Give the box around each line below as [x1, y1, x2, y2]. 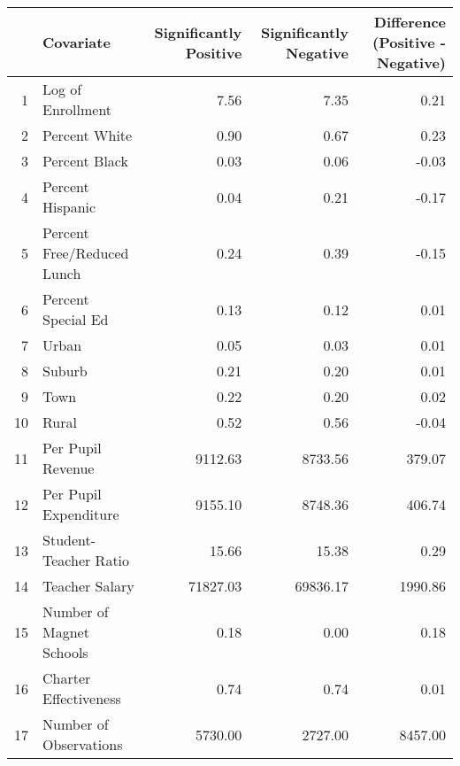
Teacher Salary [42, 576, 134, 596]
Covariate [42, 32, 111, 52]
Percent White [42, 125, 133, 145]
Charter [42, 668, 91, 688]
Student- [42, 530, 96, 550]
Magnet [42, 622, 89, 642]
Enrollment [42, 99, 112, 120]
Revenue [42, 458, 95, 478]
